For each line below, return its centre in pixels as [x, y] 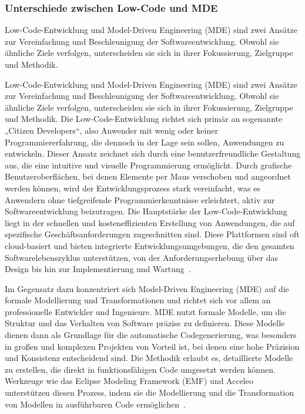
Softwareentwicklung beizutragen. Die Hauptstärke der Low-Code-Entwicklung [146, 211]
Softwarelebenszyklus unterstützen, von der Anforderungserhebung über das [142, 257]
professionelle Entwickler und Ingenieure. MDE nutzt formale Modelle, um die [145, 311]
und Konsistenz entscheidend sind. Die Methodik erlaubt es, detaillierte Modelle [149, 358]
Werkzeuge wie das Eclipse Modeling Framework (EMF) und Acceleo [129, 381]
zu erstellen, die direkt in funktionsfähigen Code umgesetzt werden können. [140, 369]
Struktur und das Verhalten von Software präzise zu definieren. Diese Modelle [145, 323]
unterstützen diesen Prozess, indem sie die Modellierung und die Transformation [150, 393]
